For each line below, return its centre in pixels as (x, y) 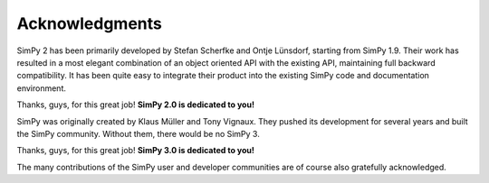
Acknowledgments (90, 23)
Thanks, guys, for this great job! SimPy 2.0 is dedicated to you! (136, 105)
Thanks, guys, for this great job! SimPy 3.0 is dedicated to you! (136, 151)
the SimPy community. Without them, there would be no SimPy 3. (138, 133)
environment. (42, 88)
